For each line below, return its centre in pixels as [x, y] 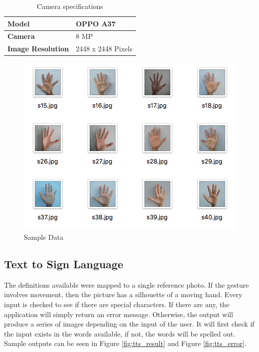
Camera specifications [70, 6]
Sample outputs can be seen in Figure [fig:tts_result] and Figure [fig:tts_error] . [125, 343]
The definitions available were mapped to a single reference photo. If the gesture [127, 284]
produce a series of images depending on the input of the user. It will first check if [129, 324]
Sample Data [44, 237]
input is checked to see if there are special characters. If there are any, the [117, 304]
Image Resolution [38, 49]
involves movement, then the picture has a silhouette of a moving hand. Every [123, 294]
